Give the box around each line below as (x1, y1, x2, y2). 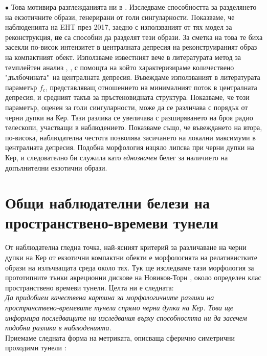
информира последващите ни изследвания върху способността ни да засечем (5, 312, 247, 323)
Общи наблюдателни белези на (5, 192, 210, 213)
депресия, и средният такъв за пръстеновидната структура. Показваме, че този (5, 92, 250, 102)
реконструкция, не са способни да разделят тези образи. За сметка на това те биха (5, 31, 263, 42)
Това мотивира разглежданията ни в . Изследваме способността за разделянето (11, 2, 257, 12)
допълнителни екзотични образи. (5, 162, 107, 173)
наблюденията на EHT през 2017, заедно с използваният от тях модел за (5, 22, 232, 32)
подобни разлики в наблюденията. (5, 322, 112, 333)
